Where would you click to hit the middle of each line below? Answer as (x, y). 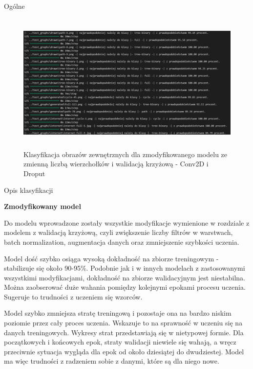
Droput (34, 173)
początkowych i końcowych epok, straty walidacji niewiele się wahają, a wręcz (120, 342)
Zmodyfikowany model (42, 206)
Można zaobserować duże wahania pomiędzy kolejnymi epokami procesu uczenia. (125, 287)
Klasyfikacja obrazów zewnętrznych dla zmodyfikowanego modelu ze (126, 154)
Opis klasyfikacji (29, 190)
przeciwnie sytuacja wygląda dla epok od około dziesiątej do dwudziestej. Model (124, 351)
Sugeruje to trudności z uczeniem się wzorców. (73, 296)
